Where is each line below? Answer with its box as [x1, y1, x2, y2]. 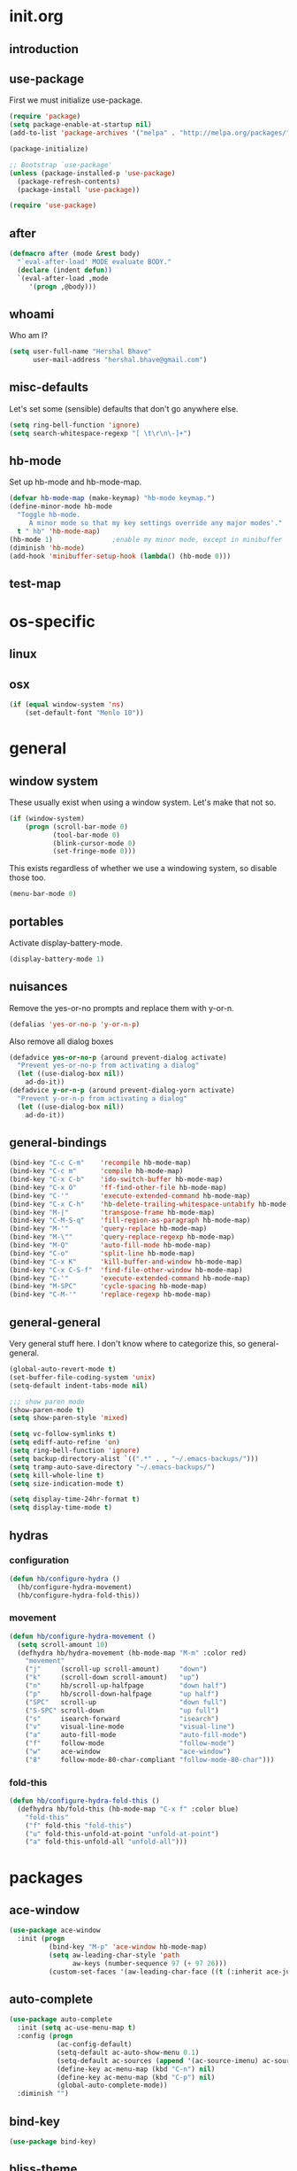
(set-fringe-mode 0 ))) [52, 847, 137, 856]
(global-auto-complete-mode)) [56, 2081, 168, 2090]
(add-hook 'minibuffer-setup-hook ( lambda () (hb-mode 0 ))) [9, 552, 232, 560]
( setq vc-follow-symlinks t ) [9, 1430, 117, 1439]
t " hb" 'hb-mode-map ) [17, 527, 101, 536]
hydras [9, 1527, 49, 1542]
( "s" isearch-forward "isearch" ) [25, 1714, 219, 1723]
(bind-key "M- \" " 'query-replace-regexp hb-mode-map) [9, 1232, 236, 1241]
